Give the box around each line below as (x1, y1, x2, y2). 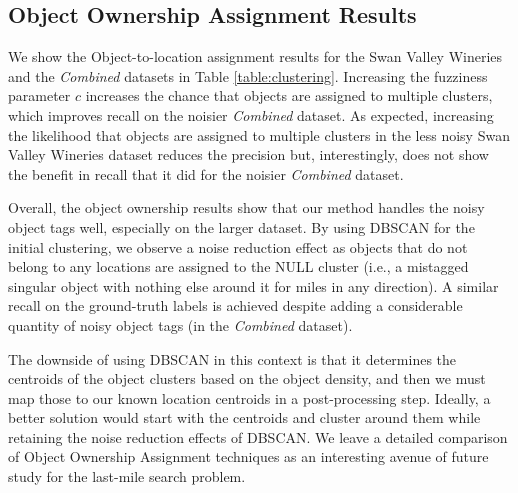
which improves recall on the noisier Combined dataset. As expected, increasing (8, 104, 494, 125)
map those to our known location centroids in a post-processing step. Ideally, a (8, 387, 491, 408)
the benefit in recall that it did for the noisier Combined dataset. (8, 163, 404, 184)
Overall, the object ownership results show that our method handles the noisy (8, 197, 485, 218)
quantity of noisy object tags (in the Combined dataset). (8, 314, 353, 335)
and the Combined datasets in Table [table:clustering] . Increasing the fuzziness (8, 65, 488, 86)
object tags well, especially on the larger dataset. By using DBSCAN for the (8, 216, 475, 237)
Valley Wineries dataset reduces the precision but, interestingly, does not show (8, 144, 489, 165)
